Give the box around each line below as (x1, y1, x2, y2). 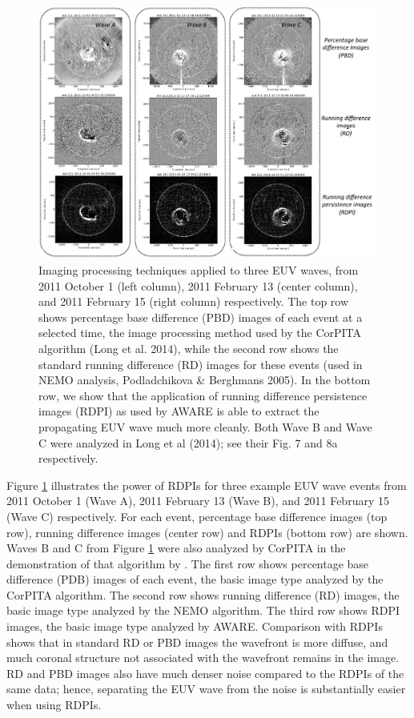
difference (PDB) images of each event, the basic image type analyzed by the (6, 571, 384, 588)
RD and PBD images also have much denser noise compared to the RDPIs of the (6, 664, 404, 681)
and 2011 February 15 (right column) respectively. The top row (38, 293, 349, 310)
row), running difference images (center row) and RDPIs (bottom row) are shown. (6, 523, 408, 540)
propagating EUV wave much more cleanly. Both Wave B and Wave (38, 418, 372, 435)
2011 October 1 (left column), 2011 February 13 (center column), (38, 277, 358, 294)
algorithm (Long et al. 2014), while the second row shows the (38, 339, 339, 356)
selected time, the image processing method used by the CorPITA (38, 324, 362, 341)
